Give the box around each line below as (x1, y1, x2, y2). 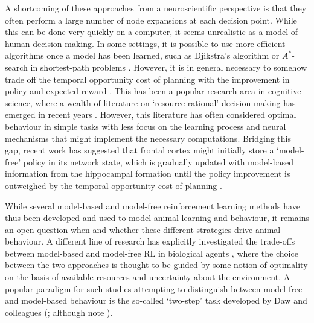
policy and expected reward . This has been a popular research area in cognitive (5, 85, 301, 97)
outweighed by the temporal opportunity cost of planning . (5, 179, 222, 191)
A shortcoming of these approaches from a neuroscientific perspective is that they (5, 2, 307, 14)
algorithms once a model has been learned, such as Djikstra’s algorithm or (5, 49, 280, 62)
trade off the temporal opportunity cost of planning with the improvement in (5, 72, 290, 85)
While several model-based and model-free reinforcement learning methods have (5, 199, 300, 212)
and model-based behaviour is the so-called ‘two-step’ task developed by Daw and (5, 294, 307, 307)
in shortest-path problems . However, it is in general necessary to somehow (30, 60, 307, 73)
